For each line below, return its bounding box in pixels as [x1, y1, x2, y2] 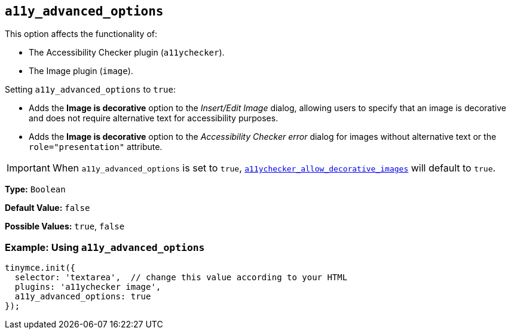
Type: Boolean [5, 184, 66, 195]
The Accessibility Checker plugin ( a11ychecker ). [29, 47, 225, 58]
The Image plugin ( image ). [29, 66, 133, 76]
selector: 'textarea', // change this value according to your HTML [14, 272, 348, 283]
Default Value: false [5, 203, 90, 213]
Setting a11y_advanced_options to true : [5, 84, 176, 95]
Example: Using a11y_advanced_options [5, 241, 205, 253]
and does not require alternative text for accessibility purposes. [29, 113, 279, 124]
